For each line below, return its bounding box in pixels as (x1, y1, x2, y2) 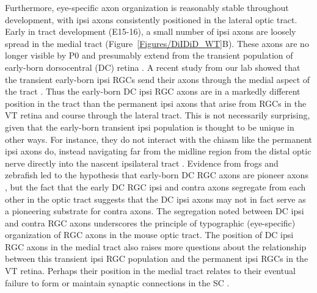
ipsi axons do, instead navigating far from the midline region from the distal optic (5, 145, 312, 157)
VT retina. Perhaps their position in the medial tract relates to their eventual (5, 264, 296, 277)
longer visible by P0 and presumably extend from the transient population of (5, 49, 293, 62)
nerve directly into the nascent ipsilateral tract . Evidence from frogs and (5, 156, 279, 169)
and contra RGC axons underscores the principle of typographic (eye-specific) (5, 216, 296, 229)
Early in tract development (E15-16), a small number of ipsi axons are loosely (5, 25, 296, 38)
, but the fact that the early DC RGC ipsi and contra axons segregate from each (5, 180, 306, 193)
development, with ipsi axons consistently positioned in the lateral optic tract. (5, 13, 297, 26)
